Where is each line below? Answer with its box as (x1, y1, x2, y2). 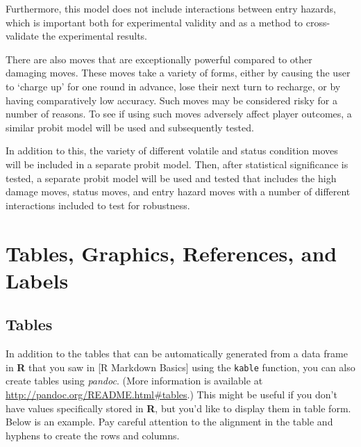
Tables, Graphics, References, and (6, 238, 337, 267)
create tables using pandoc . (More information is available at (6, 373, 263, 388)
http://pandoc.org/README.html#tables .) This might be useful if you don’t (6, 387, 337, 401)
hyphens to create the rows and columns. (6, 428, 180, 442)
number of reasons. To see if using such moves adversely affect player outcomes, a (6, 106, 352, 121)
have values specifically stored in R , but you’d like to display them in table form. (6, 400, 351, 415)
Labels (6, 266, 69, 294)
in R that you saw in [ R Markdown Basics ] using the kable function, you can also (6, 359, 355, 374)
